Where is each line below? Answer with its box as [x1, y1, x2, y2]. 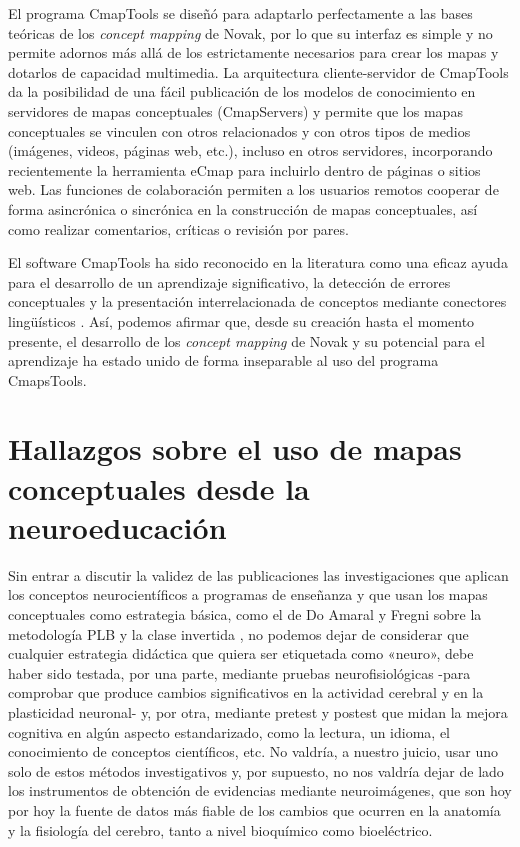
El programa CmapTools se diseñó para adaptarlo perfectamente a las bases [8, 3, 473, 23]
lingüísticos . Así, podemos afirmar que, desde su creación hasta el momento [8, 310, 475, 331]
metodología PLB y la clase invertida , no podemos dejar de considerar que [8, 623, 469, 644]
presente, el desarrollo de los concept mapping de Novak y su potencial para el [8, 330, 485, 351]
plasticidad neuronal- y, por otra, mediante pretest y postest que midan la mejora [8, 701, 508, 722]
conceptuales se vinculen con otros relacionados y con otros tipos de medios [8, 120, 471, 141]
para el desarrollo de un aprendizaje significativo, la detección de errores [8, 271, 451, 292]
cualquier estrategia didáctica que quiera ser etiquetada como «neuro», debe [8, 643, 474, 664]
